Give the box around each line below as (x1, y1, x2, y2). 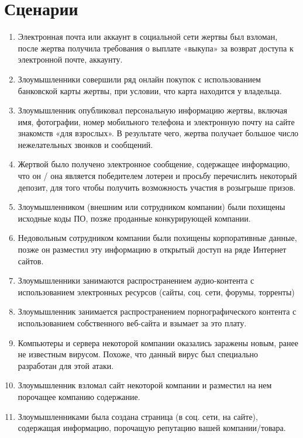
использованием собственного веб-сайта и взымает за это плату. (18, 317, 247, 329)
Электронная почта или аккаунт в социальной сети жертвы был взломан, (18, 30, 278, 43)
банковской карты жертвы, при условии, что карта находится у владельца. (18, 84, 282, 96)
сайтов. (18, 254, 44, 267)
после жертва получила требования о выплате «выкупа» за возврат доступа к (18, 42, 294, 54)
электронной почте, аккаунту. (18, 53, 123, 65)
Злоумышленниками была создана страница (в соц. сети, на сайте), (18, 410, 258, 422)
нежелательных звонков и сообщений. (18, 138, 153, 150)
